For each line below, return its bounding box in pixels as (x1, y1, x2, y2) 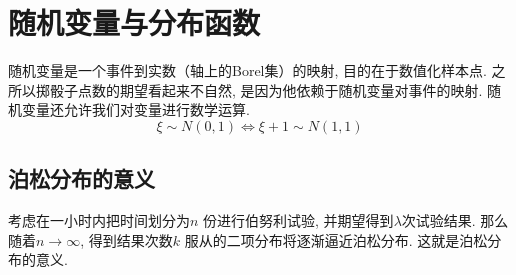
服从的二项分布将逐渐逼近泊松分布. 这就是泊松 (184, 229, 488, 250)
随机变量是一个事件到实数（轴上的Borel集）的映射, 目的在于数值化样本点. (8, 60, 487, 81)
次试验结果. (401, 210, 476, 231)
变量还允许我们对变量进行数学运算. (21, 99, 250, 120)
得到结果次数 (88, 229, 173, 250)
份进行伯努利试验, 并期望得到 (203, 210, 394, 231)
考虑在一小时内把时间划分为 (8, 210, 190, 231)
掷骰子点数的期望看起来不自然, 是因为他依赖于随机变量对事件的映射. (35, 79, 483, 100)
